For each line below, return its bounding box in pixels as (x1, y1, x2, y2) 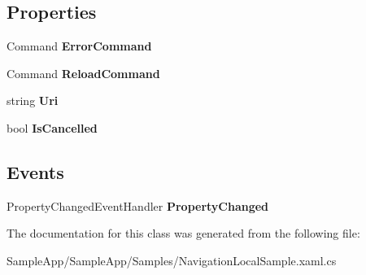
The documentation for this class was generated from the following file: (7, 225, 360, 242)
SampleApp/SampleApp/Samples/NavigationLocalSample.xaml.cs (7, 251, 337, 268)
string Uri (7, 92, 59, 109)
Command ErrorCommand (7, 37, 152, 55)
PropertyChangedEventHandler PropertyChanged (7, 197, 269, 214)
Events (7, 159, 64, 184)
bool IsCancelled (7, 119, 98, 136)
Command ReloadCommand (7, 64, 160, 81)
